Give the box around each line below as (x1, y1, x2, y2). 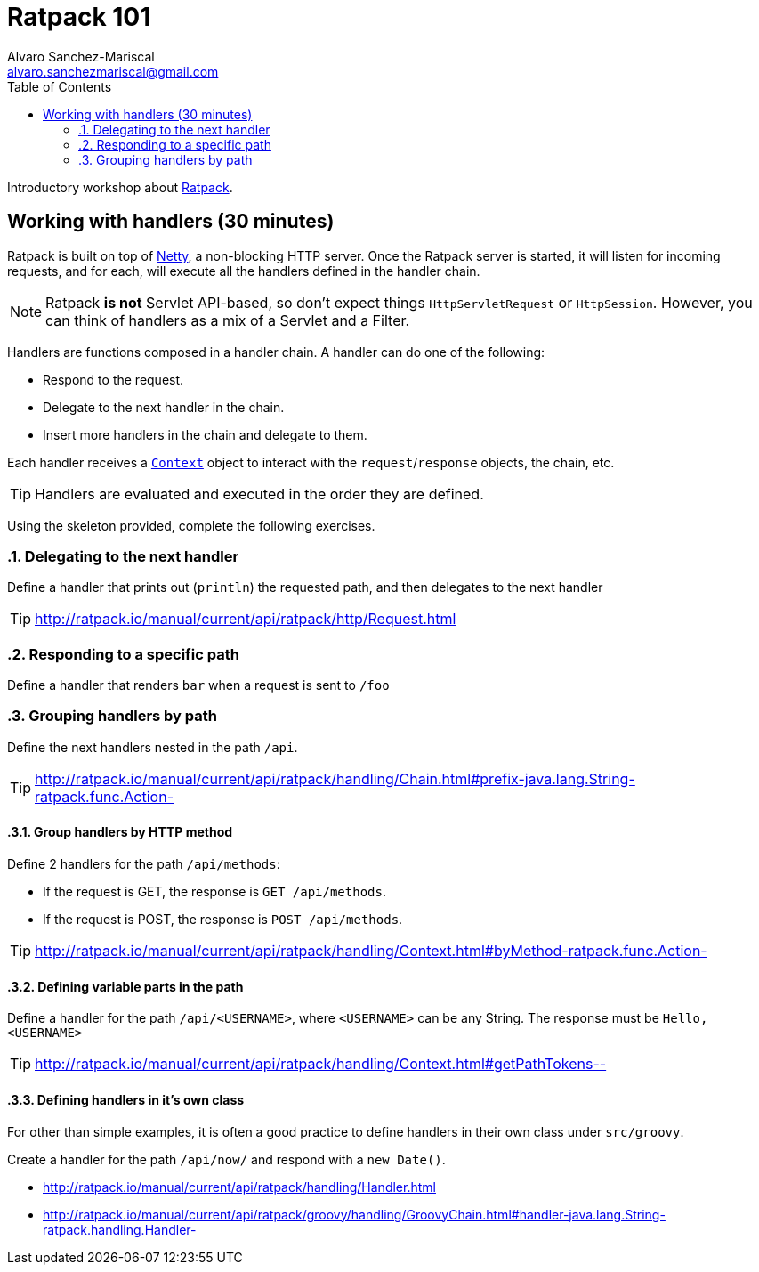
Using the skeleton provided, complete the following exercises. (7, 517, 375, 533)
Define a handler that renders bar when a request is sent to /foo (7, 677, 390, 693)
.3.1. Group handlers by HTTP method (7, 824, 233, 840)
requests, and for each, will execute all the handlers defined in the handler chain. (7, 263, 480, 279)
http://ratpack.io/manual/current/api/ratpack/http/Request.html (35, 610, 456, 628)
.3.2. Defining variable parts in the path (7, 978, 244, 994)
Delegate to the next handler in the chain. (43, 399, 285, 415)
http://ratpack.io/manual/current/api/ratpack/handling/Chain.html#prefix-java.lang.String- (35, 769, 635, 788)
